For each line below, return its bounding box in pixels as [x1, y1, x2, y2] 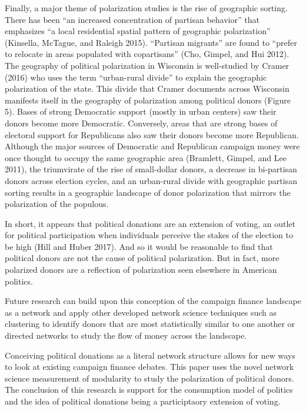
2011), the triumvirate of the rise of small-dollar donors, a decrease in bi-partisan [5, 163, 297, 175]
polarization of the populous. [5, 198, 109, 210]
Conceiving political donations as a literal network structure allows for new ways [5, 349, 295, 361]
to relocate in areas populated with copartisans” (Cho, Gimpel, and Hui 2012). [5, 48, 290, 60]
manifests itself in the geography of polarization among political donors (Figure [5, 93, 291, 106]
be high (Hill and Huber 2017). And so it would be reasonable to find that [5, 240, 273, 252]
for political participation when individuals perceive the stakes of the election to [5, 229, 293, 241]
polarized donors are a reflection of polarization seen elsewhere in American [5, 263, 277, 276]
